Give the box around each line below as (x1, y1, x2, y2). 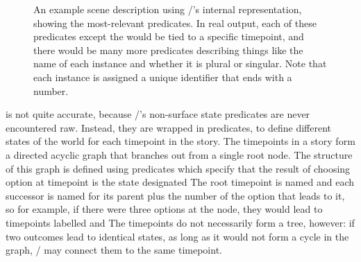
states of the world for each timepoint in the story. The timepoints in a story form (6, 134, 355, 148)
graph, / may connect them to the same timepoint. (6, 243, 222, 257)
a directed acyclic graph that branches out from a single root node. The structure (6, 147, 353, 161)
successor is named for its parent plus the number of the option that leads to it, (6, 188, 345, 202)
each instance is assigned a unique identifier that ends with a (33, 69, 292, 84)
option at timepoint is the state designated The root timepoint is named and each (6, 175, 354, 189)
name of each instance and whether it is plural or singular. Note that (33, 56, 327, 71)
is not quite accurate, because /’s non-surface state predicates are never (6, 107, 310, 121)
